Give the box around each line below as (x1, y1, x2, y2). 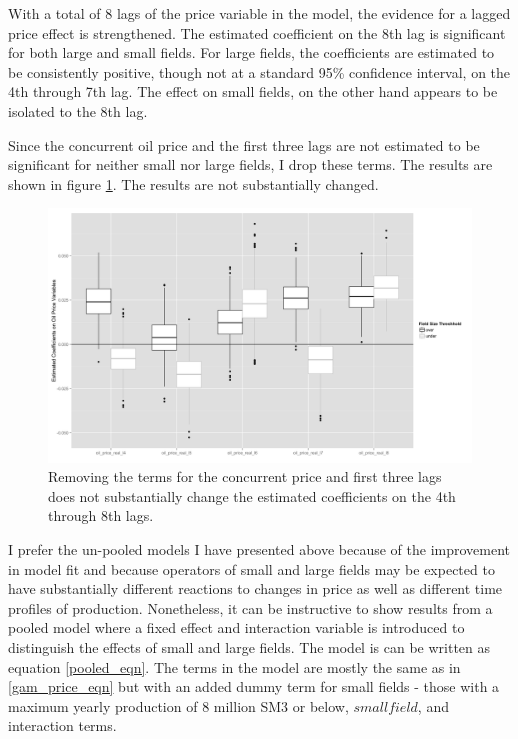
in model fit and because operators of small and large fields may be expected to (8, 558, 495, 579)
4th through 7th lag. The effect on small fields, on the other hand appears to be (8, 81, 498, 102)
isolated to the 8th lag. (8, 100, 148, 121)
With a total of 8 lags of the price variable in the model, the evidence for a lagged (8, 3, 511, 23)
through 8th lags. (48, 505, 154, 526)
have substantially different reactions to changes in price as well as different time (8, 578, 503, 599)
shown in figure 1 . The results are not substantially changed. (8, 173, 379, 194)
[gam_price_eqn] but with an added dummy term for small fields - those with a (8, 676, 500, 697)
